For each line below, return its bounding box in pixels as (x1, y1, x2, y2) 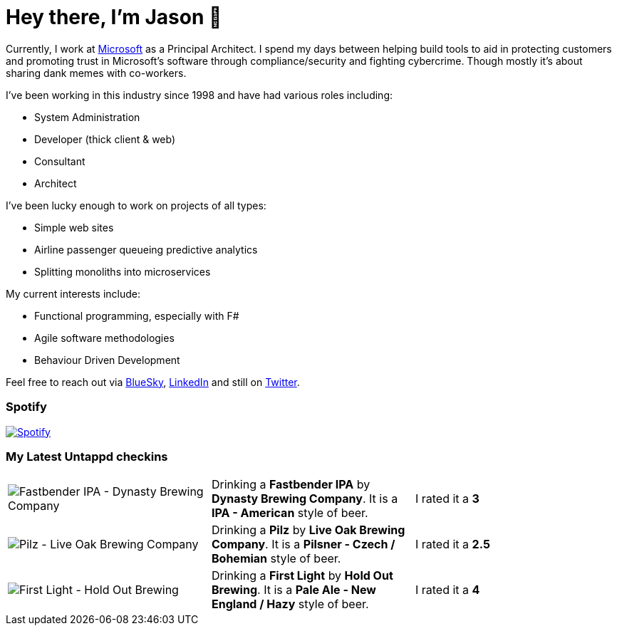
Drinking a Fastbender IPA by (211, 477, 370, 492)
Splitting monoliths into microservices (34, 265, 211, 278)
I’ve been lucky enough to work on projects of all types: (6, 199, 266, 212)
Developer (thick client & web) (34, 132, 176, 145)
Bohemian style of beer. (211, 551, 341, 566)
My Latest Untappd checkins (6, 449, 168, 464)
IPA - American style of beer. (211, 506, 368, 521)
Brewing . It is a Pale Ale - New (211, 583, 376, 598)
